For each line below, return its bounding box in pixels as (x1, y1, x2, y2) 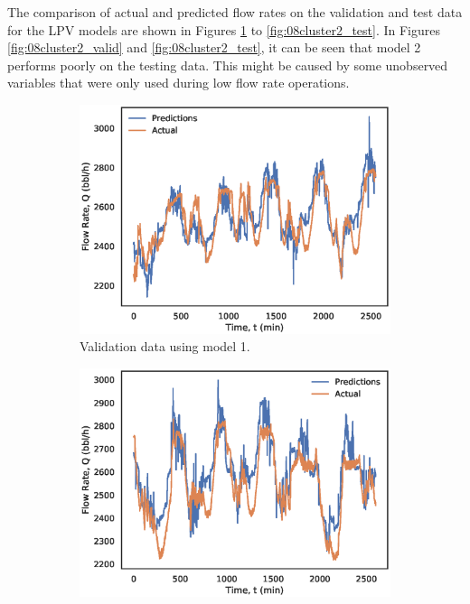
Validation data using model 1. (80, 337, 250, 356)
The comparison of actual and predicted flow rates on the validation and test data (7, 3, 463, 21)
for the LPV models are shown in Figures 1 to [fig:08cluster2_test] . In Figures (7, 20, 441, 39)
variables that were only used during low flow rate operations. (7, 73, 350, 92)
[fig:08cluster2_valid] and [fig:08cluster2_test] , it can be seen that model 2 (7, 38, 421, 57)
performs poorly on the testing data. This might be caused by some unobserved (7, 55, 448, 74)
